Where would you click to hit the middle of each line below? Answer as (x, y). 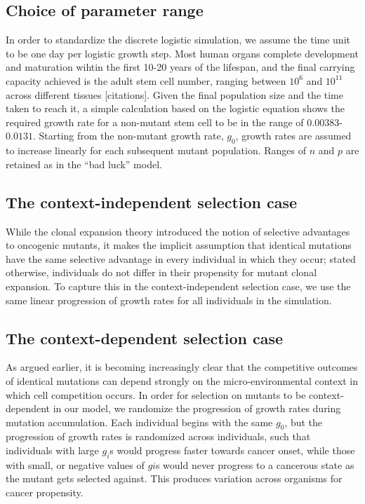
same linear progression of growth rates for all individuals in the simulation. (169, 300)
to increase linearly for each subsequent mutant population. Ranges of (156, 150)
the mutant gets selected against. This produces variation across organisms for (174, 478)
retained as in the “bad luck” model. (84, 164)
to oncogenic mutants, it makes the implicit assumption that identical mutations (179, 245)
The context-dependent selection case (145, 338)
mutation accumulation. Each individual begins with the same (139, 422)
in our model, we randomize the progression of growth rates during (197, 408)
